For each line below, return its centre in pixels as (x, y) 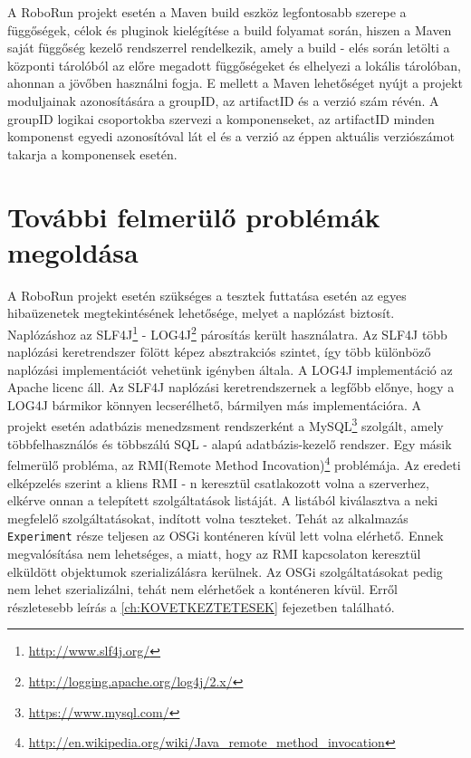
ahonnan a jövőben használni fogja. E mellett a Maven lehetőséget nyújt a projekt (235, 83)
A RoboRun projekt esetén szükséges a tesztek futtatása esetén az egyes (207, 295)
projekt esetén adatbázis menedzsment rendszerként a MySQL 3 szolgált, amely (226, 425)
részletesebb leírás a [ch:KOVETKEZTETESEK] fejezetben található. (201, 606)
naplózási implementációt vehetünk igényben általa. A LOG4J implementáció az (230, 369)
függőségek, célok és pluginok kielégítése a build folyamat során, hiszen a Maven (230, 29)
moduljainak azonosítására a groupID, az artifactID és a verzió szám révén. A (223, 100)
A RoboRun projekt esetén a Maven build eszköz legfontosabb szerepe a (207, 12)
